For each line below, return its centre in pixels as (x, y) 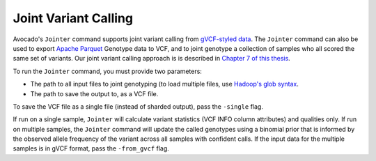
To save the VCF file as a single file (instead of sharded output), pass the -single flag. (138, 106)
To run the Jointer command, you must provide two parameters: (107, 71)
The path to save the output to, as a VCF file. (94, 93)
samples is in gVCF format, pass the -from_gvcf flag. (91, 148)
